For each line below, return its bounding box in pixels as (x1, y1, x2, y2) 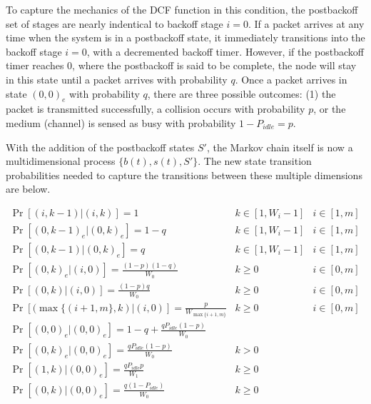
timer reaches (6, 58, 64, 73)
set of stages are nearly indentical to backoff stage (6, 16, 223, 31)
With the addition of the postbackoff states (6, 139, 195, 154)
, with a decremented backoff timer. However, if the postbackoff (86, 44, 365, 59)
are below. (6, 181, 51, 196)
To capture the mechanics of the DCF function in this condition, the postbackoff (6, 2, 358, 16)
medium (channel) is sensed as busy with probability (6, 115, 236, 130)
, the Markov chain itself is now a (206, 139, 353, 154)
